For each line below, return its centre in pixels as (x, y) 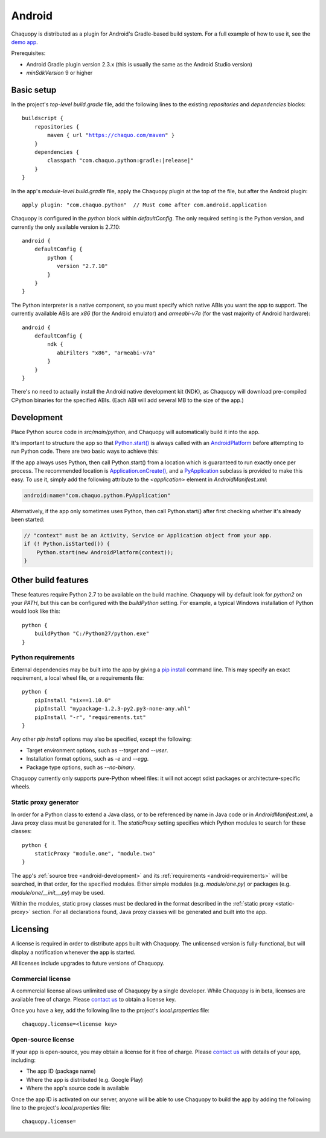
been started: (28, 519)
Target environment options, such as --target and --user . (97, 750)
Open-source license (43, 1040)
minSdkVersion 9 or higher (59, 73)
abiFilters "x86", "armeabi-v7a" (106, 353)
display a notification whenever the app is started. (73, 952)
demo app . (25, 42)
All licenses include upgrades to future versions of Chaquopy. (88, 964)
